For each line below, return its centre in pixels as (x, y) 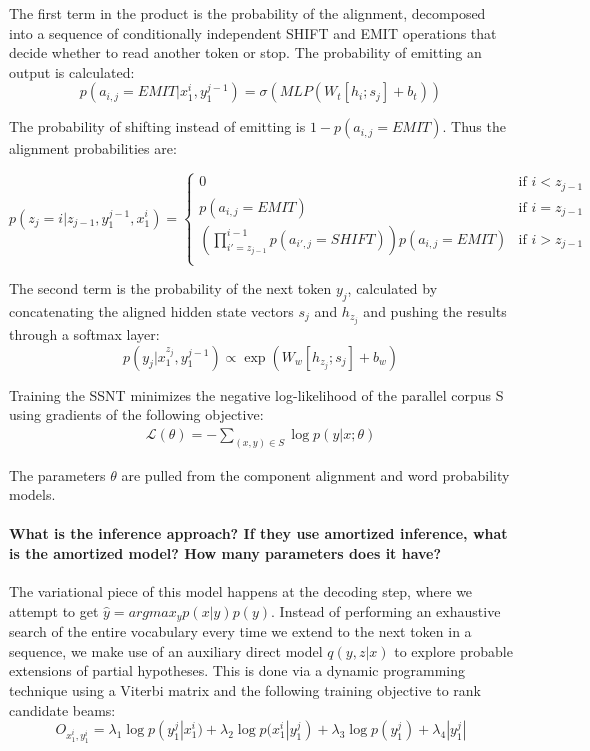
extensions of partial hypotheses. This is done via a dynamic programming (237, 670)
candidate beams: (62, 709)
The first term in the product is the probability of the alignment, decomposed (247, 13)
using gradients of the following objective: (136, 414)
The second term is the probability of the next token (170, 288)
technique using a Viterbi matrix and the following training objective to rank (245, 690)
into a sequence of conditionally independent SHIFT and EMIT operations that (253, 32)
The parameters (57, 474)
